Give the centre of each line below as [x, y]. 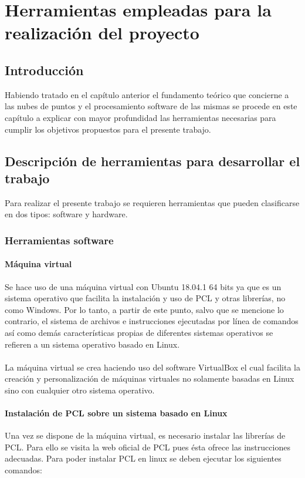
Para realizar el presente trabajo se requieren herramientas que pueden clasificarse [152, 202]
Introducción [44, 70]
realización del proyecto [102, 33]
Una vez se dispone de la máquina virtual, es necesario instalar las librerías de [145, 435]
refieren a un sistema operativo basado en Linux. [92, 344]
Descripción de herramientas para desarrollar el [152, 161]
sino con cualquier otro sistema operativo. [80, 390]
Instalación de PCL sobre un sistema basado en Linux [116, 413]
